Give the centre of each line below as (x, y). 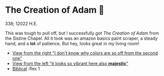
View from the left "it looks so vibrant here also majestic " (70, 63)
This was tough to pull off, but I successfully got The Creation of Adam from (82, 33)
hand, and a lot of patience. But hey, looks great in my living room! (72, 43)
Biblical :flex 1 (26, 69)
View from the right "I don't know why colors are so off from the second (85, 53)
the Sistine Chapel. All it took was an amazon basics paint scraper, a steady (82, 38)
